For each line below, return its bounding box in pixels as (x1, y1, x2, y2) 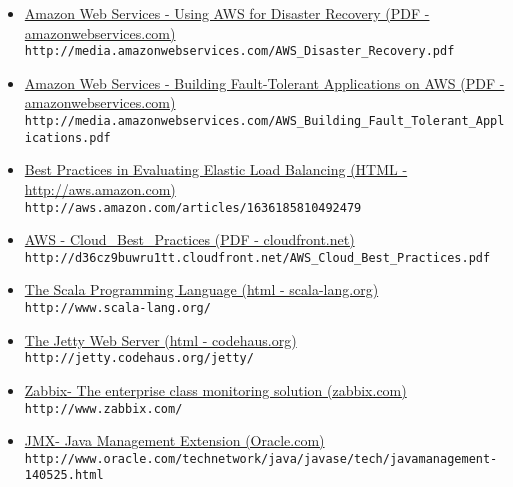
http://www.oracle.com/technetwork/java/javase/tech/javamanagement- (24, 451, 498, 466)
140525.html (24, 468, 104, 483)
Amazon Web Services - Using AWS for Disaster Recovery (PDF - (24, 3, 430, 23)
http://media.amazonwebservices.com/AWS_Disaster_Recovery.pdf (24, 44, 455, 59)
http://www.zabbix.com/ (24, 401, 183, 416)
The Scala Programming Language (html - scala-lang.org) (24, 279, 379, 300)
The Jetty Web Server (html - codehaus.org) (24, 329, 297, 350)
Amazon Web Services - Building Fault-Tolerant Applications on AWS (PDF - (24, 72, 505, 93)
